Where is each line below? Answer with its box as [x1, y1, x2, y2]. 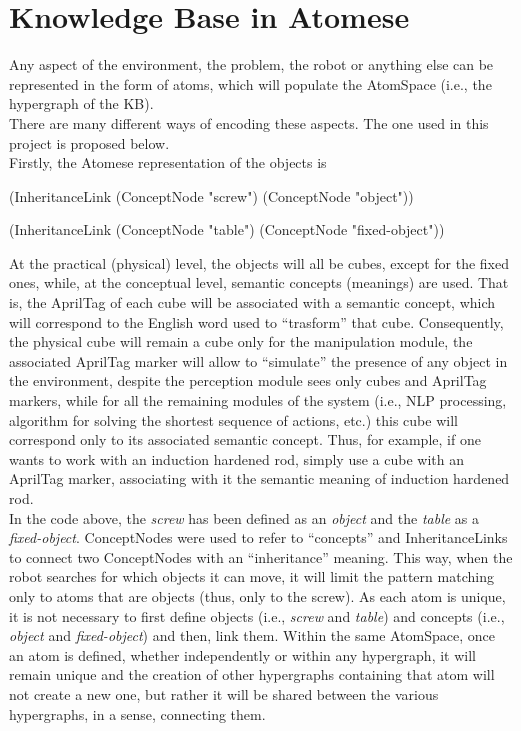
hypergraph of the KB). [9, 93, 154, 114]
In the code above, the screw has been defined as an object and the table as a [9, 507, 480, 528]
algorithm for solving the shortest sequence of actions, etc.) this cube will [9, 409, 458, 430]
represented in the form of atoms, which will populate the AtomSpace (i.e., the [9, 73, 492, 94]
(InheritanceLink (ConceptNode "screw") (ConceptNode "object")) [9, 185, 414, 206]
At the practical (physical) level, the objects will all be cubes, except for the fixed [9, 252, 510, 273]
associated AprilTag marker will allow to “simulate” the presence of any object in [9, 350, 508, 371]
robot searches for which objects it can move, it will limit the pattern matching [9, 566, 494, 587]
